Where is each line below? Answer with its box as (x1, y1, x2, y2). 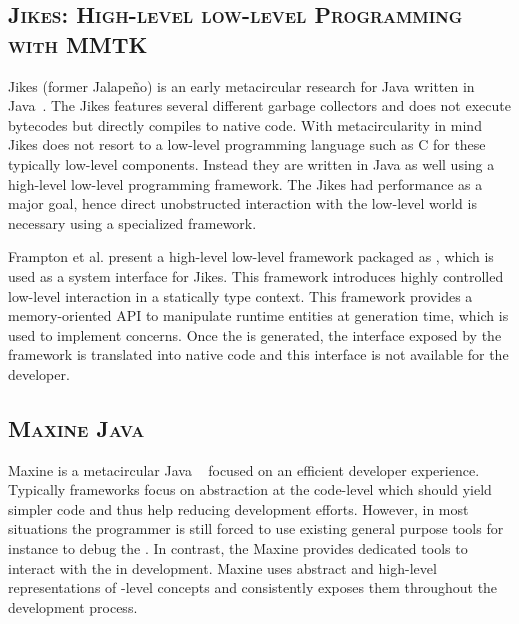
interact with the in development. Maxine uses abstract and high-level (8, 557, 437, 578)
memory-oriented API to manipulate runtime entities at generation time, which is (8, 305, 509, 326)
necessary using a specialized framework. (8, 212, 257, 233)
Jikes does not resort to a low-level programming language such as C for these (8, 134, 486, 155)
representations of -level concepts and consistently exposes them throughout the (8, 577, 498, 598)
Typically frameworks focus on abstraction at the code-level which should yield (8, 479, 492, 500)
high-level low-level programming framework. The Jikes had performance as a (8, 173, 483, 194)
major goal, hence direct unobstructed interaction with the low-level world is (8, 193, 477, 214)
